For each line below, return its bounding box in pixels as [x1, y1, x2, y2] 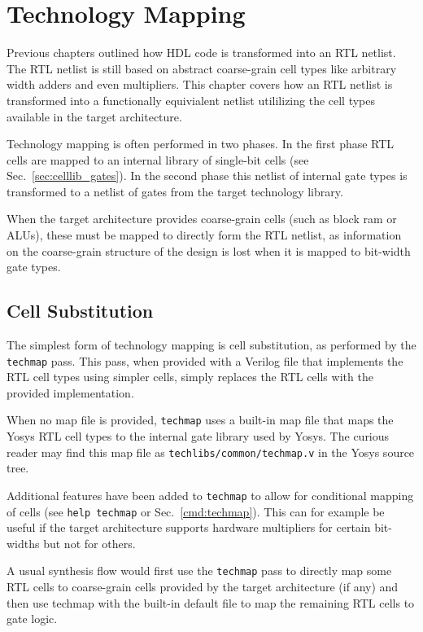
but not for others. [43, 534, 136, 551]
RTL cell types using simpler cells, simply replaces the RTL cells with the [7, 368, 373, 385]
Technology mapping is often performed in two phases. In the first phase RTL [7, 135, 395, 152]
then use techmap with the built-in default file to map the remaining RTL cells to [7, 594, 415, 611]
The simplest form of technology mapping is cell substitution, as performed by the [7, 336, 416, 353]
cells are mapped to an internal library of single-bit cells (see [7, 151, 309, 168]
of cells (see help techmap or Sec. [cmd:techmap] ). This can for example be [7, 503, 385, 520]
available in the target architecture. [7, 108, 182, 125]
